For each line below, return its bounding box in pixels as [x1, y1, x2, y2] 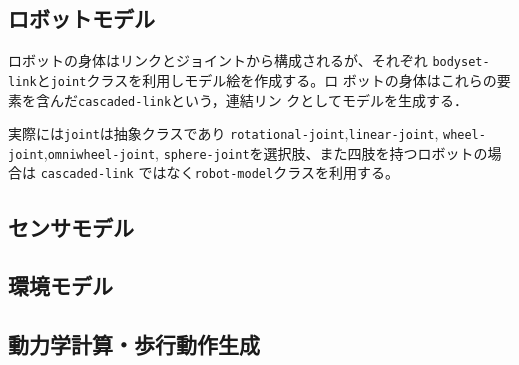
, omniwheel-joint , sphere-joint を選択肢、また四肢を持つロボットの [43, 142, 488, 163]
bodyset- [432, 55, 490, 70]
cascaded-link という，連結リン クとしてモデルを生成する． [78, 89, 468, 110]
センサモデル [8, 211, 134, 242]
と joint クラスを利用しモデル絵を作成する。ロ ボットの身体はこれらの [36, 69, 497, 90]
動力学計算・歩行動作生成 [8, 329, 260, 360]
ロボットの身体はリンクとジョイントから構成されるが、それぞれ [8, 50, 428, 71]
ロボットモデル [8, 3, 155, 34]
